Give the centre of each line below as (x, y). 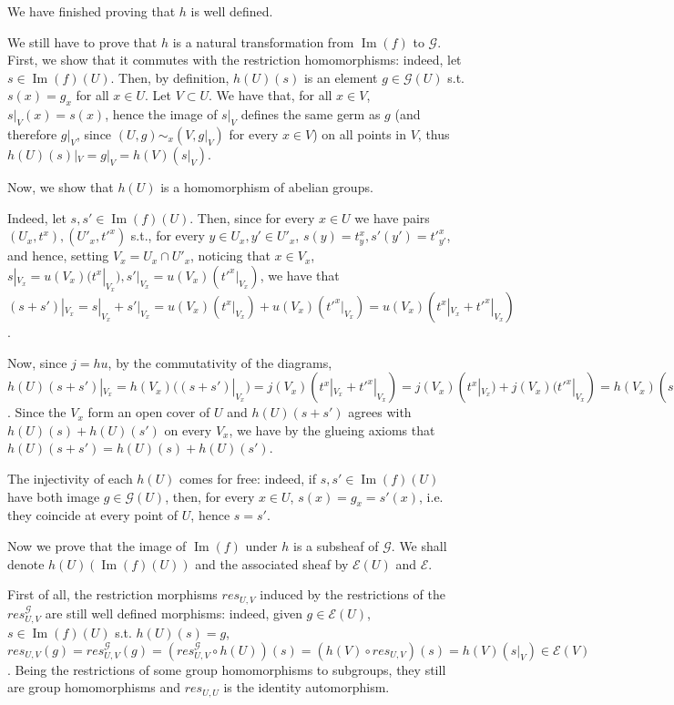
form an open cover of (149, 412)
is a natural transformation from (263, 41)
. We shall (419, 545)
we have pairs (392, 217)
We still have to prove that (82, 41)
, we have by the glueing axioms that (332, 429)
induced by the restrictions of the (352, 594)
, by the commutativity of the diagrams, (220, 362)
